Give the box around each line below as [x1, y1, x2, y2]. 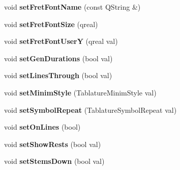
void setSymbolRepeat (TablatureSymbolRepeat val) [4, 104, 177, 115]
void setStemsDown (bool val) [4, 156, 105, 166]
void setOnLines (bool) [4, 122, 81, 132]
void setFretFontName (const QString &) [4, 2, 141, 12]
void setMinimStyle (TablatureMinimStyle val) [4, 87, 157, 98]
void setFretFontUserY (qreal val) [4, 36, 118, 46]
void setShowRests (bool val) [4, 138, 101, 149]
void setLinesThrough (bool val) [4, 70, 112, 81]
